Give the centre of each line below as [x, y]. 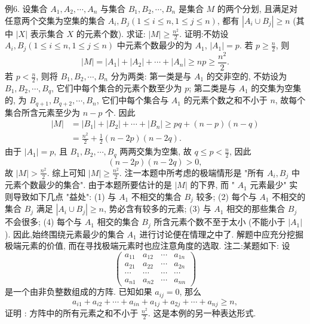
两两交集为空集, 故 [156, 151]
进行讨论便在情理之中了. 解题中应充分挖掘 [221, 234]
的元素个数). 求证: [111, 33]
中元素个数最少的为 [154, 45]
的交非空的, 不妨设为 [247, 76]
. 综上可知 [66, 172]
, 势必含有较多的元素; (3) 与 [158, 209]
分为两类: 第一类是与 [151, 76]
